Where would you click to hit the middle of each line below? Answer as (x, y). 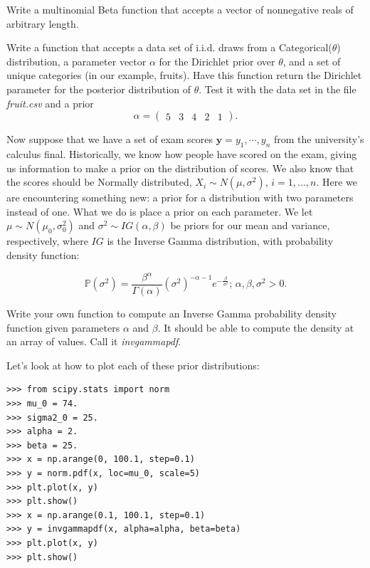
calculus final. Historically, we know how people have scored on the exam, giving (182, 153)
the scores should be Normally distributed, (99, 182)
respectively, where (47, 241)
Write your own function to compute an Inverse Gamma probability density (171, 314)
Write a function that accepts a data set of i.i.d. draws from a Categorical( (169, 47)
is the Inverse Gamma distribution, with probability (220, 241)
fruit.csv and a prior (50, 103)
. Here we (337, 182)
